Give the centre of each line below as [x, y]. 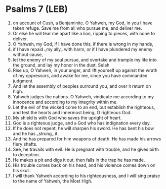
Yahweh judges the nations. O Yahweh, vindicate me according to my [83, 96]
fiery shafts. [25, 144]
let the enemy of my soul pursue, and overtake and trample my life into [85, 60]
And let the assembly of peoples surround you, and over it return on [82, 86]
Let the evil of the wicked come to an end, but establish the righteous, [84, 107]
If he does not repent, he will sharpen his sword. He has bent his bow [83, 128]
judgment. [23, 81]
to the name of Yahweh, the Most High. [53, 181]
